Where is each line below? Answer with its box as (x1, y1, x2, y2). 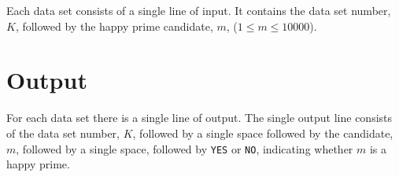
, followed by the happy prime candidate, (15, 17, 213, 34)
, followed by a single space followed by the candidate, (132, 124, 393, 141)
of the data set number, (6, 124, 120, 141)
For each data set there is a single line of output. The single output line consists (6, 109, 393, 126)
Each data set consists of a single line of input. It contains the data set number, (6, 2, 391, 18)
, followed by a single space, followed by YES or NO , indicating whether (16, 140, 353, 157)
